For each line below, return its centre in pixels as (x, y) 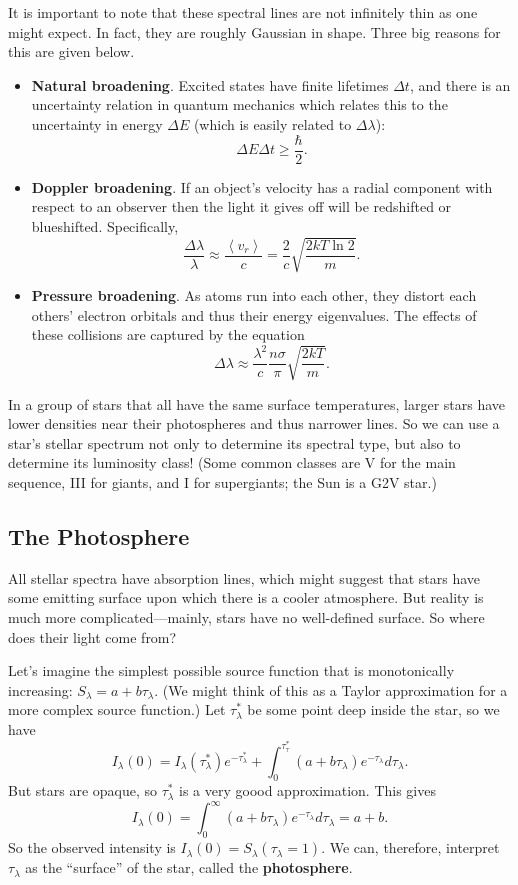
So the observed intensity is (92, 847)
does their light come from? (92, 636)
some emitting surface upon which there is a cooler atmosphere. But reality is (246, 597)
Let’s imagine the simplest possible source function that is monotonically (231, 670)
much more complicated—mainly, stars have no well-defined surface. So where (246, 616)
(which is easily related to (272, 123)
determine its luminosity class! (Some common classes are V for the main (232, 462)
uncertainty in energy (97, 123)
